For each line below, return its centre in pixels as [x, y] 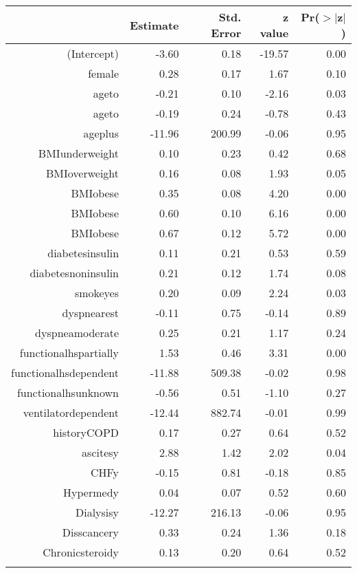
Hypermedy [91, 492]
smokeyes [97, 293]
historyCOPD [86, 432]
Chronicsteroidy [81, 552]
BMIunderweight [79, 153]
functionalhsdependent [65, 372]
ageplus [101, 133]
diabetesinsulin [83, 253]
